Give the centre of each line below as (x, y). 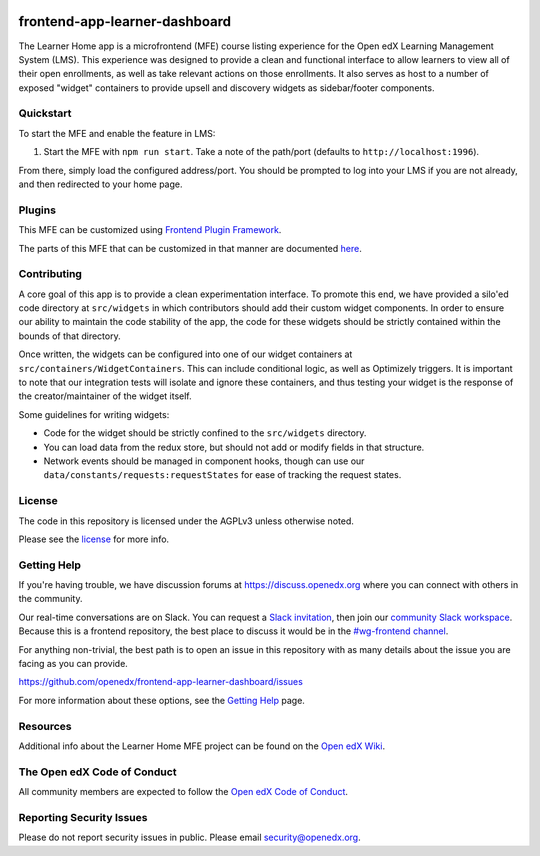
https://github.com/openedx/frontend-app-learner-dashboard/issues (161, 682)
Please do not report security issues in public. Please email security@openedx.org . (189, 837)
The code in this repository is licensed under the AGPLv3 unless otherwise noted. (186, 521)
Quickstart (45, 113)
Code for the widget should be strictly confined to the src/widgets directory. (205, 433)
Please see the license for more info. (94, 539)
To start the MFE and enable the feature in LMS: (117, 133)
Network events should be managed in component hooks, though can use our (204, 461)
